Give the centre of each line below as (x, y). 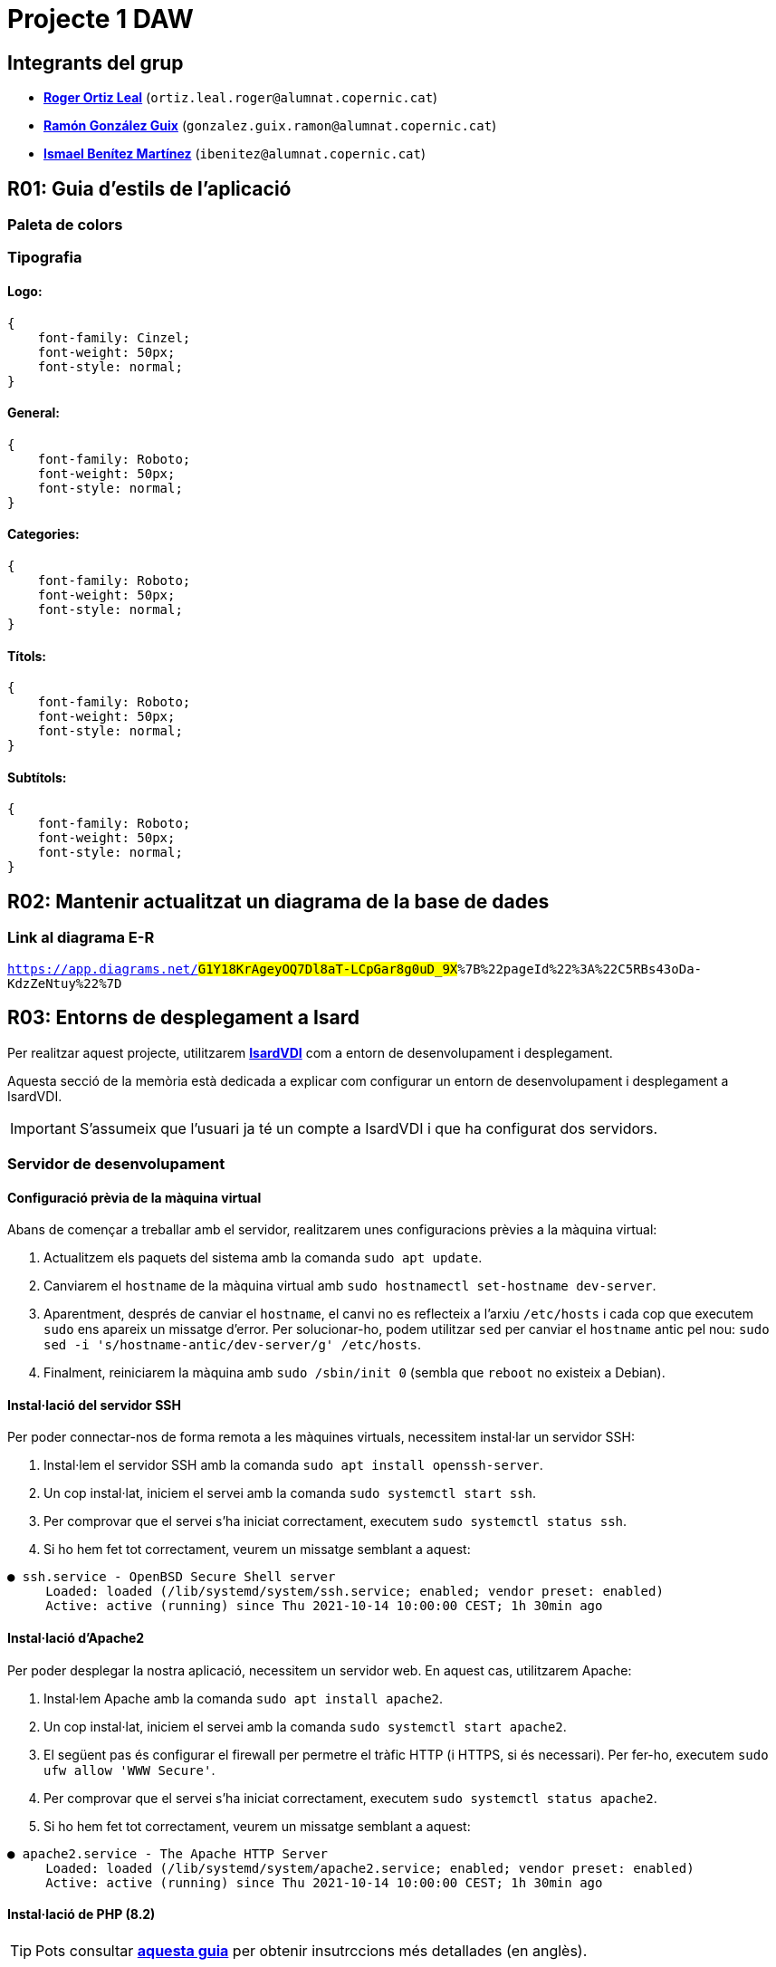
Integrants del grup (96, 62)
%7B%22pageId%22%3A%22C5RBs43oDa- (580, 969)
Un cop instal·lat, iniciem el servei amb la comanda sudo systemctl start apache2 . (305, 1726)
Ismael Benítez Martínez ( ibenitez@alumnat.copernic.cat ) (235, 154)
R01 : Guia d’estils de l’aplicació (149, 188)
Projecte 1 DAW (101, 19)
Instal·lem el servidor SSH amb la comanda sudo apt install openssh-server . (293, 1465)
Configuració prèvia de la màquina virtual (134, 1197)
